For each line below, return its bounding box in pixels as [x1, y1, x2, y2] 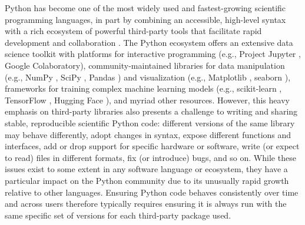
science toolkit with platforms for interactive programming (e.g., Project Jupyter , [5, 48, 301, 60]
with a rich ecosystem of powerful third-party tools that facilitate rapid [5, 25, 262, 37]
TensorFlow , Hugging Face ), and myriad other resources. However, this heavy [5, 93, 290, 106]
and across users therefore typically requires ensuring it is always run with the [5, 197, 287, 210]
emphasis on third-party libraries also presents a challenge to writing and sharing [5, 105, 298, 117]
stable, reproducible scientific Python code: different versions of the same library [5, 116, 295, 129]
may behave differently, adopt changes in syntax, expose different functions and [5, 128, 291, 140]
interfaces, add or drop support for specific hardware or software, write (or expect [5, 140, 300, 152]
